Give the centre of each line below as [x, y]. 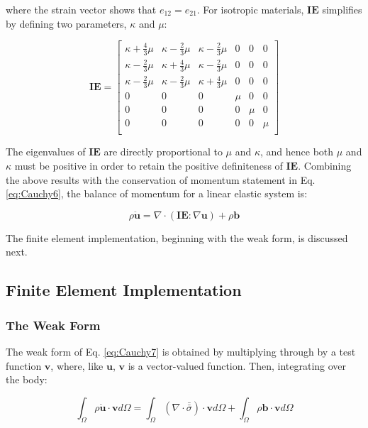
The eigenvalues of [46, 152]
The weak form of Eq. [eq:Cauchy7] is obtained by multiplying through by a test [181, 351]
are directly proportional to [163, 152]
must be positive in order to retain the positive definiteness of [149, 166]
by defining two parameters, [66, 23]
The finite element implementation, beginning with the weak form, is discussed [177, 237]
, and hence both [297, 152]
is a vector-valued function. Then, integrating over [237, 365]
